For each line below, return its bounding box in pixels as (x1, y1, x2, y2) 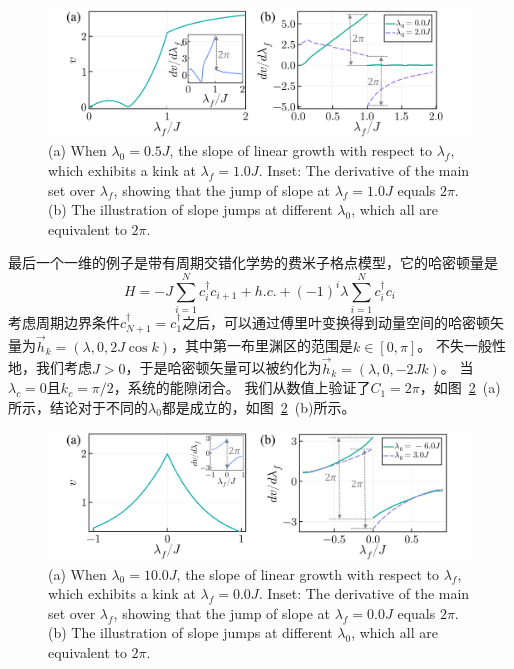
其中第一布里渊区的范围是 (184, 335, 353, 356)
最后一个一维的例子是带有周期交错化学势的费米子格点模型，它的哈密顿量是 (8, 252, 498, 273)
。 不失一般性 (417, 335, 506, 356)
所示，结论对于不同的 (8, 396, 148, 417)
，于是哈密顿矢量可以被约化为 (125, 357, 322, 378)
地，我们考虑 (8, 357, 92, 378)
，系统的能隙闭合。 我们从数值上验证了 (113, 377, 371, 398)
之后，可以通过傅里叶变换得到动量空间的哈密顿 (182, 312, 491, 333)
